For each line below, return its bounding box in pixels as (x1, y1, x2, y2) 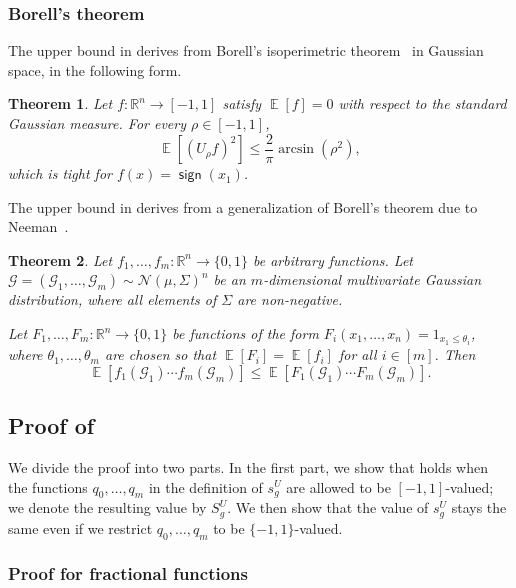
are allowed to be (286, 476, 391, 497)
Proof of (8, 410, 95, 441)
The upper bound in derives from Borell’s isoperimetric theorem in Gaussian (8, 40, 484, 61)
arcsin (278, 142, 315, 157)
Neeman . (8, 216, 69, 237)
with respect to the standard (338, 93, 507, 114)
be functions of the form (172, 323, 319, 344)
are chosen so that (104, 344, 217, 365)
